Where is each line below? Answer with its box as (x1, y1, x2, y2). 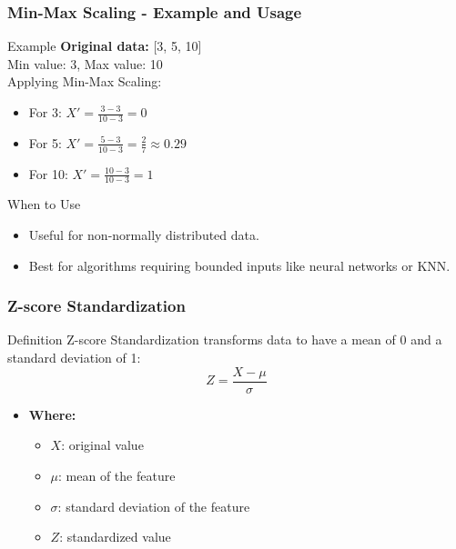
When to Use (7, 195, 81, 214)
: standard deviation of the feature (57, 496, 250, 515)
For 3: (28, 103, 62, 121)
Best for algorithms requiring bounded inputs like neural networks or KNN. (28, 255, 451, 274)
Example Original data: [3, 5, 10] (7, 36, 202, 55)
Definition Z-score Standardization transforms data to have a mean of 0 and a (7, 330, 442, 349)
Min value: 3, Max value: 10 (7, 54, 163, 73)
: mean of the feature (58, 465, 176, 484)
